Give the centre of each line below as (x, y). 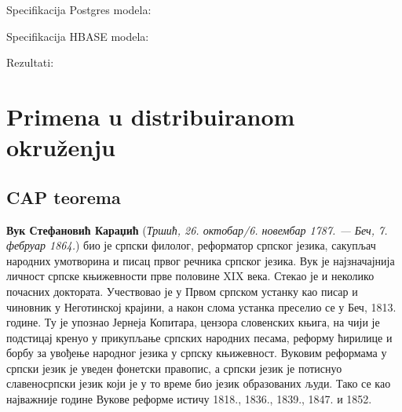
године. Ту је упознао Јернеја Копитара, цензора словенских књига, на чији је (193, 322)
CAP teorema (64, 197)
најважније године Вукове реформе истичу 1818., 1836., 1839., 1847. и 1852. (189, 399)
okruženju (61, 147)
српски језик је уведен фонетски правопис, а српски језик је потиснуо (174, 368)
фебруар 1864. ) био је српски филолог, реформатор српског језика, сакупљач (191, 245)
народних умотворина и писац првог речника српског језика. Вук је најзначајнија (201, 260)
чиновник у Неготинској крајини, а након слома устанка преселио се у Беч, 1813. (201, 306)
